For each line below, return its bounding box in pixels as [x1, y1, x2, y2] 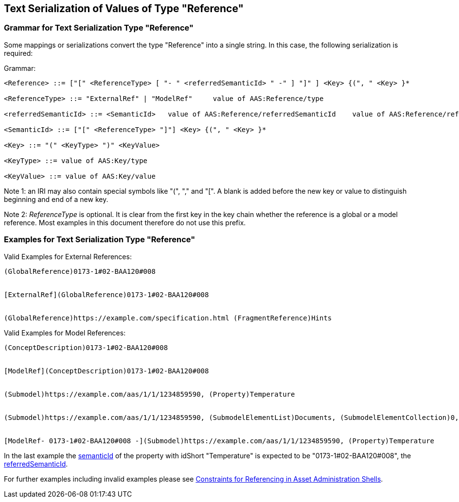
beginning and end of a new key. [4, 195, 108, 203]
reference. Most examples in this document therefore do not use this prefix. [4, 218, 246, 227]
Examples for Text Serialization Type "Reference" [4, 234, 195, 245]
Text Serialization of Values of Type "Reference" [4, 2, 244, 15]
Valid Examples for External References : [4, 252, 132, 261]
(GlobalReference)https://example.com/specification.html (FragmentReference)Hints [4, 314, 332, 322]
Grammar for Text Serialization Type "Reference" [4, 23, 194, 33]
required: [4, 49, 33, 57]
